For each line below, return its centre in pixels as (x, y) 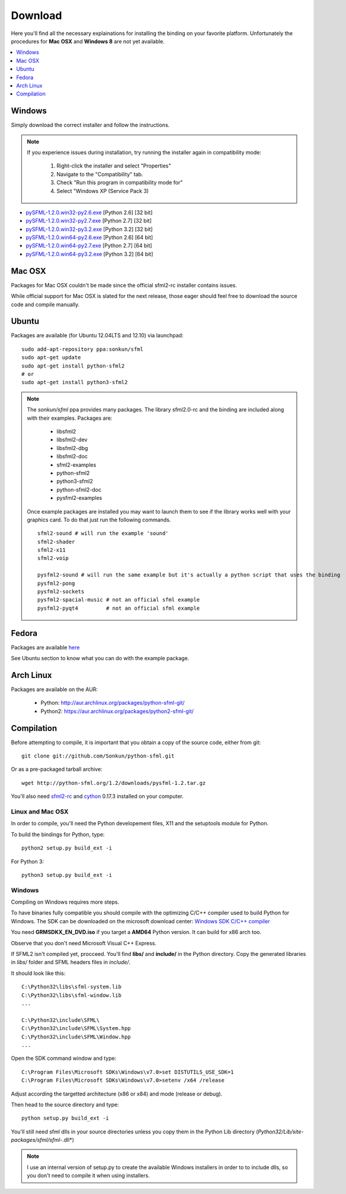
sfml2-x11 (52, 550)
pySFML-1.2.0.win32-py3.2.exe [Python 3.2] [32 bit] (89, 229)
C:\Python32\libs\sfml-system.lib (71, 987)
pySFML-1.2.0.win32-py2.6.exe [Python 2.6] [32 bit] (89, 212)
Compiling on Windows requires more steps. (65, 902)
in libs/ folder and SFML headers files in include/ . (71, 962)
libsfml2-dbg (72, 448)
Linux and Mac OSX (40, 812)
